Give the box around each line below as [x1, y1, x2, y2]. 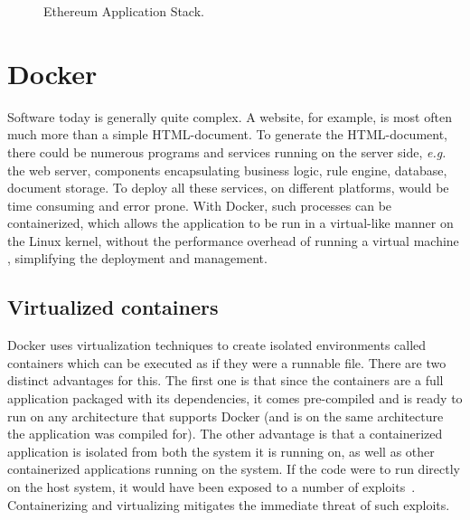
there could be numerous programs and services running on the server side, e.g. [7, 142, 446, 161]
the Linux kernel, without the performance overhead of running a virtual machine [7, 231, 459, 250]
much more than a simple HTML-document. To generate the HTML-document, [7, 125, 448, 144]
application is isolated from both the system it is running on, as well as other [7, 441, 435, 460]
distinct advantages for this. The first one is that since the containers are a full [7, 371, 444, 390]
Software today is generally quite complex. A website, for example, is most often [7, 107, 452, 126]
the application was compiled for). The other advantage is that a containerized [7, 424, 443, 443]
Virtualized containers [7, 293, 219, 321]
